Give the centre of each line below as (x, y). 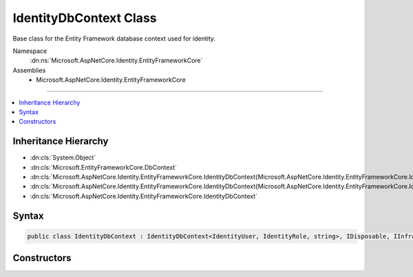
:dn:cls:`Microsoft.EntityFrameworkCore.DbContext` (103, 167)
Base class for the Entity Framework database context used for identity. (114, 38)
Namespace (30, 51)
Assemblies (29, 70)
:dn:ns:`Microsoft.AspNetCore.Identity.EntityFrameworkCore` (116, 60)
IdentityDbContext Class (85, 18)
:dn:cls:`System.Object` (63, 157)
